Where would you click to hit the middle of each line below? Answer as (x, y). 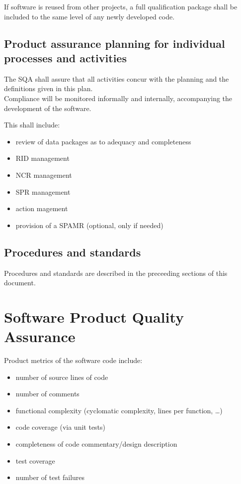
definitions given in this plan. (48, 88)
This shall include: (32, 125)
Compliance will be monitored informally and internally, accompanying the (118, 98)
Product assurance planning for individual (115, 43)
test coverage (35, 460)
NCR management (44, 175)
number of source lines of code (62, 377)
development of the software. (48, 108)
